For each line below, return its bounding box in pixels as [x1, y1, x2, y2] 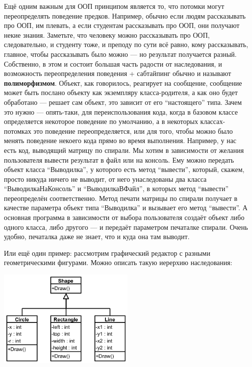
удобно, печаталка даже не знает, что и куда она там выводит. [4, 231, 190, 242]
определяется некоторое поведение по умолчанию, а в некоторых [4, 116, 198, 126]
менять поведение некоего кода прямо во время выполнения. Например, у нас [4, 135, 237, 146]
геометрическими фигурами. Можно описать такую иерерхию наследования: [4, 257, 232, 268]
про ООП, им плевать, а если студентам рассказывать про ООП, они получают [4, 20, 240, 30]
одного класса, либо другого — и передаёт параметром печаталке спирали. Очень [4, 221, 248, 232]
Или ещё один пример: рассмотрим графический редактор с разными [4, 247, 210, 258]
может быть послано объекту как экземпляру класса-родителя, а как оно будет [4, 87, 238, 98]
